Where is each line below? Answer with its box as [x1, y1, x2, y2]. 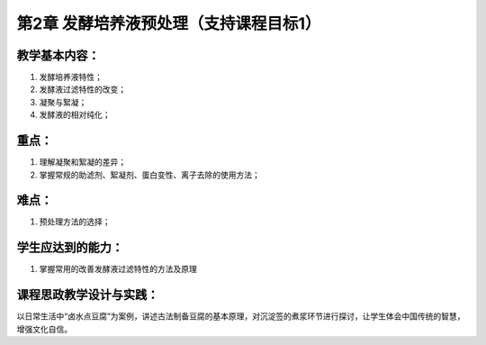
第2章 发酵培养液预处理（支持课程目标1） [16, 14, 321, 33]
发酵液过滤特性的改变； [39, 84, 126, 95]
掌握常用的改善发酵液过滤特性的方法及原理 [39, 264, 197, 275]
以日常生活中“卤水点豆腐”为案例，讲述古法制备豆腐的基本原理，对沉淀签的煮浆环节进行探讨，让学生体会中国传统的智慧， [16, 311, 465, 322]
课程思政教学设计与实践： [16, 287, 159, 303]
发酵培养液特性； [39, 72, 103, 83]
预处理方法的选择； [39, 216, 111, 227]
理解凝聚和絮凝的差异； [39, 157, 126, 168]
